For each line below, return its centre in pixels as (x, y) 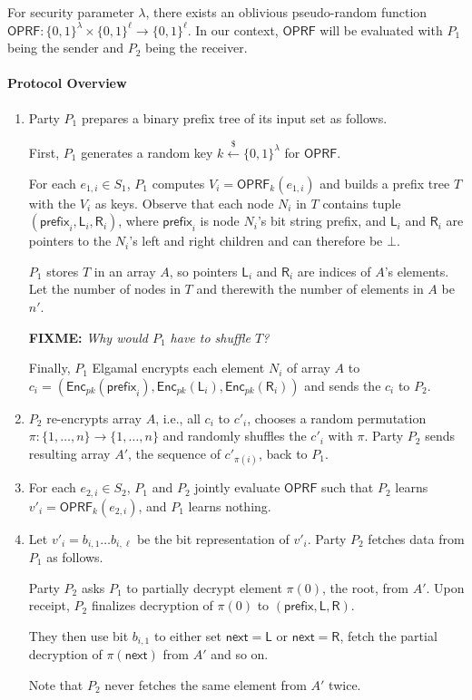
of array (308, 368)
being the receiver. (197, 48)
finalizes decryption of (152, 605)
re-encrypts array (94, 418)
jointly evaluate (237, 487)
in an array (125, 271)
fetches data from (416, 538)
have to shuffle (210, 337)
